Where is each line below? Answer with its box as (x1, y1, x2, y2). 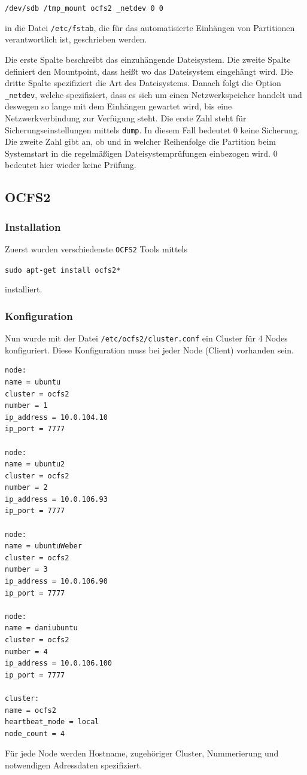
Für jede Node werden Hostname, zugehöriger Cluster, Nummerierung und (5, 747, 279, 759)
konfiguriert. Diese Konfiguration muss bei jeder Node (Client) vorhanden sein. (5, 343, 294, 356)
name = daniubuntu (5, 624, 78, 633)
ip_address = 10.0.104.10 (5, 413, 108, 422)
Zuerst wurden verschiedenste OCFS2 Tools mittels (5, 242, 187, 255)
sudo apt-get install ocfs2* (5, 266, 121, 274)
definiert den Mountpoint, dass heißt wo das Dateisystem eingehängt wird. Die (5, 65, 293, 77)
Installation (5, 219, 61, 234)
